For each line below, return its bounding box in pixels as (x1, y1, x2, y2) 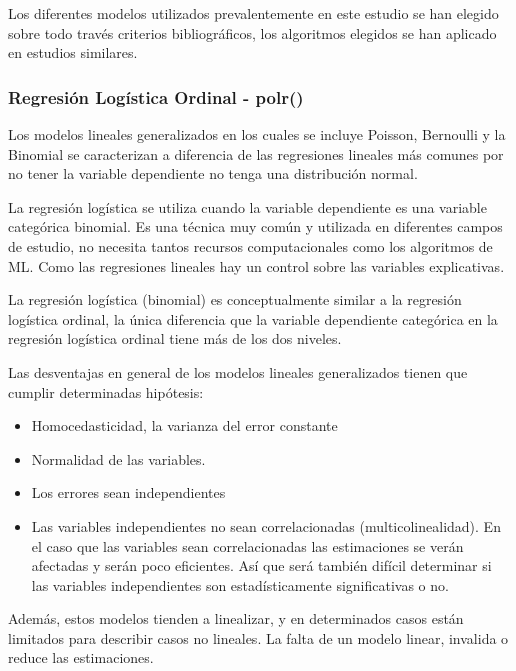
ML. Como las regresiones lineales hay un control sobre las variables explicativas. (8, 255, 505, 276)
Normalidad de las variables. (31, 448, 206, 469)
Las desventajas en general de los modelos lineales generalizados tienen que (8, 361, 468, 382)
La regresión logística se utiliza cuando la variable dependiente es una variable (8, 196, 487, 217)
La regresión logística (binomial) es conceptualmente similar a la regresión (8, 289, 462, 310)
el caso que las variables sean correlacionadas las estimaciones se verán (31, 535, 464, 556)
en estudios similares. (8, 42, 138, 63)
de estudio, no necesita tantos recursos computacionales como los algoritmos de (8, 235, 493, 256)
